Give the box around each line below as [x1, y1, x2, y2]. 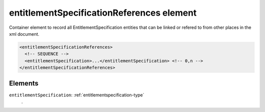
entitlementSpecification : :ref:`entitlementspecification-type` [9, 92, 145, 98]
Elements [9, 79, 39, 88]
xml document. [9, 31, 39, 37]
